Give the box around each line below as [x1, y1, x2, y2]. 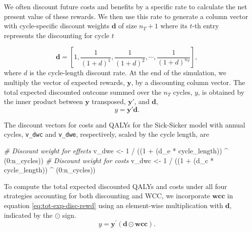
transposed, [91, 96, 126, 106]
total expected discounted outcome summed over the [4, 86, 162, 97]
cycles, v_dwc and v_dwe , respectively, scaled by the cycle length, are [4, 129, 209, 139]
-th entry [192, 21, 219, 31]
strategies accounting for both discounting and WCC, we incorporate [4, 190, 210, 201]
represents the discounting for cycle [4, 30, 109, 40]
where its [160, 21, 188, 31]
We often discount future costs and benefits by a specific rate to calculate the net [4, 1, 247, 11]
